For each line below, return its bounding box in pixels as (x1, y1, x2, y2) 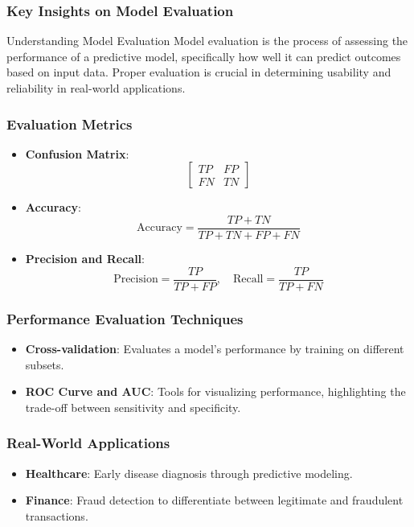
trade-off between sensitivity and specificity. (25, 398, 241, 415)
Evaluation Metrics (6, 113, 133, 134)
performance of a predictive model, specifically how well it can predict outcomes (6, 47, 401, 64)
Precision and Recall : (25, 250, 145, 267)
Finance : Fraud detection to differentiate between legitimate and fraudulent (25, 492, 404, 508)
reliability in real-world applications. (6, 80, 186, 96)
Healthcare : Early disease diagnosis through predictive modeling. (25, 464, 353, 481)
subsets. (25, 356, 64, 373)
